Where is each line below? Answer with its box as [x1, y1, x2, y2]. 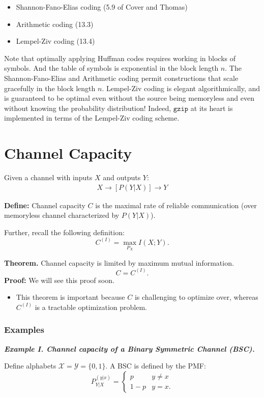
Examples [4, 323, 44, 336]
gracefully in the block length [4, 82, 96, 93]
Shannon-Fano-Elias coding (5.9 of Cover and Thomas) [16, 2, 188, 12]
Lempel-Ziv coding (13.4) [16, 36, 95, 46]
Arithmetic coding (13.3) [16, 18, 94, 29]
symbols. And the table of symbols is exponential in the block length [4, 63, 219, 73]
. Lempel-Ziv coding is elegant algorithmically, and [102, 82, 260, 93]
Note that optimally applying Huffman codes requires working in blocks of [4, 52, 236, 63]
